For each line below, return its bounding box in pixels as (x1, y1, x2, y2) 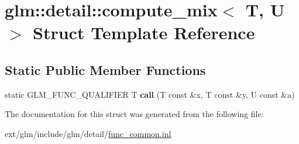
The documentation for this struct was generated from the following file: (5, 108, 264, 120)
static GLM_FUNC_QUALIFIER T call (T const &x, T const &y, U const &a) (5, 88, 295, 100)
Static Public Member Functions (5, 60, 206, 78)
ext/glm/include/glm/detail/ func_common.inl (5, 127, 171, 139)
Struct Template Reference (33, 20, 255, 44)
